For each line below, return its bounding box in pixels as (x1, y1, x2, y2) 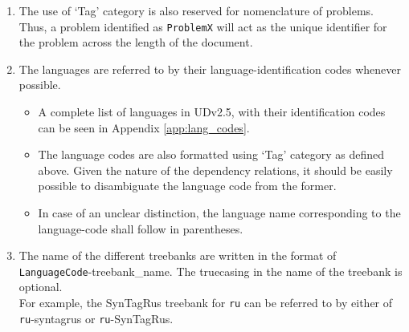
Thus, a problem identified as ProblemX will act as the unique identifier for (18, 18, 387, 34)
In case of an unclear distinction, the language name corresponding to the (38, 204, 401, 221)
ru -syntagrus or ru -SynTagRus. (18, 310, 174, 326)
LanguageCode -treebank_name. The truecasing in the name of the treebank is (18, 262, 403, 279)
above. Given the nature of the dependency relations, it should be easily (38, 161, 393, 178)
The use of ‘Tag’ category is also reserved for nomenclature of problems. (18, 2, 374, 18)
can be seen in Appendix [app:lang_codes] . (38, 119, 250, 136)
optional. (18, 278, 63, 295)
